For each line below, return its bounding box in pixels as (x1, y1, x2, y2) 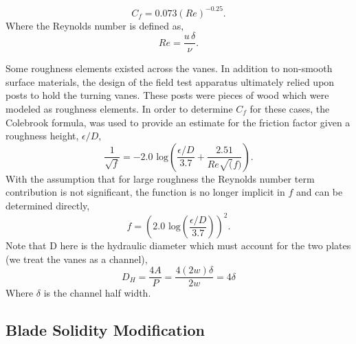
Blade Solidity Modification (5, 319, 205, 341)
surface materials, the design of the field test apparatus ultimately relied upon (5, 74, 335, 89)
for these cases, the (249, 101, 330, 115)
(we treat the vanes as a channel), (5, 251, 148, 266)
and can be (296, 185, 343, 199)
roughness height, (5, 128, 79, 143)
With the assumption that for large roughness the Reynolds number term (5, 171, 315, 185)
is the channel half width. (43, 286, 151, 300)
